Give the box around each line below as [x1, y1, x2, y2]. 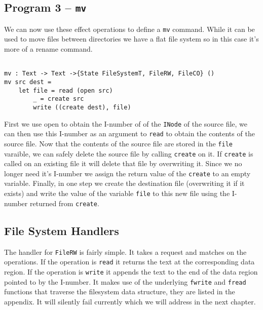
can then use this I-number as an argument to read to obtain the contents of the [4, 128, 255, 139]
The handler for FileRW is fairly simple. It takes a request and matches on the [4, 246, 247, 257]
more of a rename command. [4, 44, 93, 54]
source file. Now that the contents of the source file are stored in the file [4, 138, 233, 148]
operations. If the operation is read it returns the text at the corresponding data [4, 256, 255, 267]
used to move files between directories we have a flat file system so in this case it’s [4, 33, 259, 44]
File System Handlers [4, 222, 119, 238]
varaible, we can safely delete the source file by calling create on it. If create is [4, 148, 253, 159]
